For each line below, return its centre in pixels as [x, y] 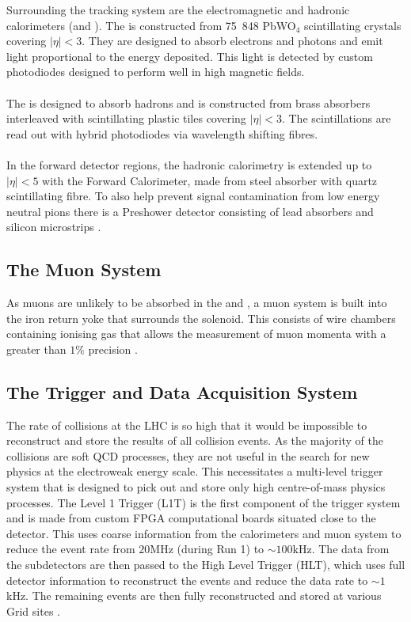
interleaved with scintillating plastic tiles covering [126, 118]
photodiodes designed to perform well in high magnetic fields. [156, 72]
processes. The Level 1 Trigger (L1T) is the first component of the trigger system [204, 502]
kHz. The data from [341, 549]
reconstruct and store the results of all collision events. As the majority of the [195, 440]
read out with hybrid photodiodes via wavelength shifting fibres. [162, 133]
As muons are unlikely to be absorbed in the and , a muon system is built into [197, 303]
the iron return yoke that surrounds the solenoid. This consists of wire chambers [201, 318]
